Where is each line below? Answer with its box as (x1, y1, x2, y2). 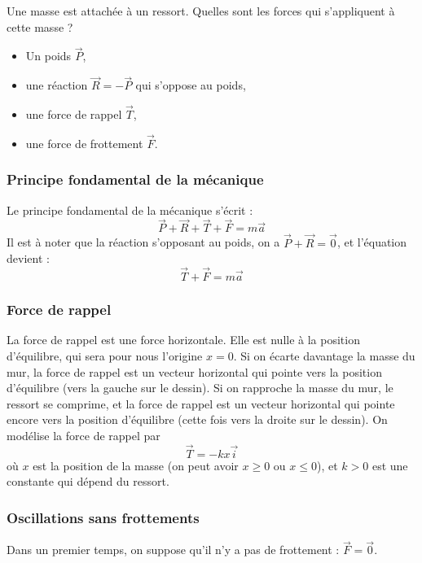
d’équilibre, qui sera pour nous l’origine (7, 347, 203, 364)
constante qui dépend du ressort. (7, 473, 169, 490)
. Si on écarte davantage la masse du (233, 347, 415, 364)
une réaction (25, 76, 88, 94)
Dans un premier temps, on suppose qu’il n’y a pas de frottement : (7, 541, 340, 558)
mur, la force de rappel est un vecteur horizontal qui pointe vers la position (7, 363, 382, 380)
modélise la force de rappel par (7, 426, 160, 443)
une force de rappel (25, 106, 122, 123)
